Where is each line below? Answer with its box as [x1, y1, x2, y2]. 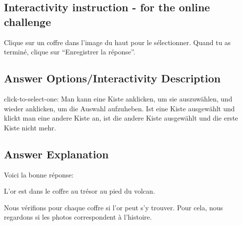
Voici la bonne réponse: [4, 169, 74, 179]
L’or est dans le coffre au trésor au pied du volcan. [4, 186, 155, 196]
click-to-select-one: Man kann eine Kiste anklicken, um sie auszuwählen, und [4, 93, 232, 103]
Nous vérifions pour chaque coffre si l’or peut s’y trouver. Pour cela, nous [4, 202, 223, 212]
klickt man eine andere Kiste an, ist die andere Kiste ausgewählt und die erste [4, 113, 238, 123]
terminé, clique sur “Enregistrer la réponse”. [4, 47, 135, 57]
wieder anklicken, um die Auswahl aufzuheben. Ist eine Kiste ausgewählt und [4, 103, 235, 113]
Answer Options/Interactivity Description [4, 71, 221, 86]
